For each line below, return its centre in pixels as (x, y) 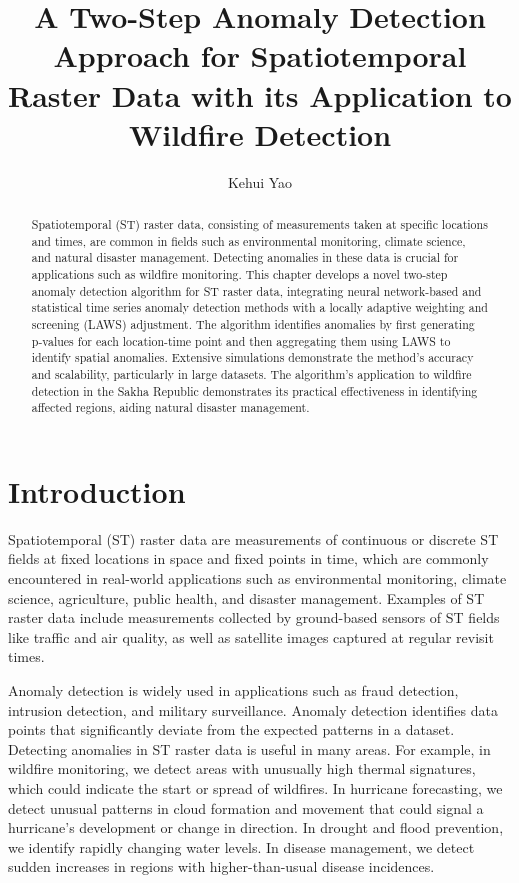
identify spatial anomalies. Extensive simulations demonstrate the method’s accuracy (252, 357)
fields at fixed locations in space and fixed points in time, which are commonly (248, 558)
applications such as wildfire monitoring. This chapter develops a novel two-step (239, 274)
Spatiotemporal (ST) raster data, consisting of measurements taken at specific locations (259, 224)
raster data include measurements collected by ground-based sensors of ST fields (254, 617)
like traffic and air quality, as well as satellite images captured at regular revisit (251, 636)
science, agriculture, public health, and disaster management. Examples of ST (246, 597)
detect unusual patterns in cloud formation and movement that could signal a (246, 807)
